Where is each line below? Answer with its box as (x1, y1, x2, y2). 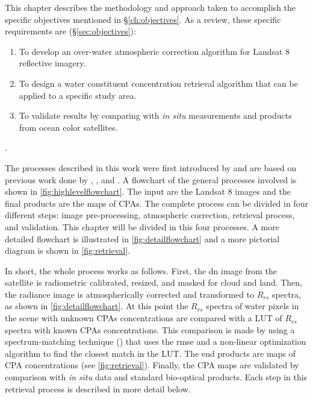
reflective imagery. (19, 57, 86, 69)
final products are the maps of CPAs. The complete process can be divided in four (5, 196, 308, 209)
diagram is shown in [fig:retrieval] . (5, 244, 130, 257)
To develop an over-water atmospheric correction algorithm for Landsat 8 (19, 45, 290, 57)
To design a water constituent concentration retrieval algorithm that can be (19, 77, 298, 89)
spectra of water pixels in (206, 300, 299, 312)
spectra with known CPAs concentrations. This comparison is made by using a (5, 323, 295, 336)
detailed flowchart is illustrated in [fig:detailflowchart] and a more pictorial (5, 232, 280, 245)
